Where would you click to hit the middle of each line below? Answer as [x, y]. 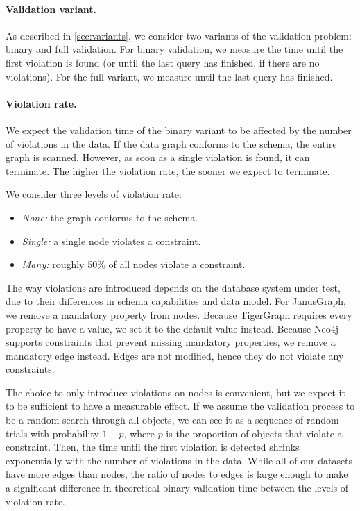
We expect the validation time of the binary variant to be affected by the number [179, 129]
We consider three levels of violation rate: [94, 194]
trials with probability [52, 433]
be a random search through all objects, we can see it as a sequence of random [172, 420]
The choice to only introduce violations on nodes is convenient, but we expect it [175, 392]
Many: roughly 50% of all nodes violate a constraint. [134, 264]
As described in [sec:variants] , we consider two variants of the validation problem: [179, 35]
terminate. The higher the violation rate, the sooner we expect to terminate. [168, 170]
